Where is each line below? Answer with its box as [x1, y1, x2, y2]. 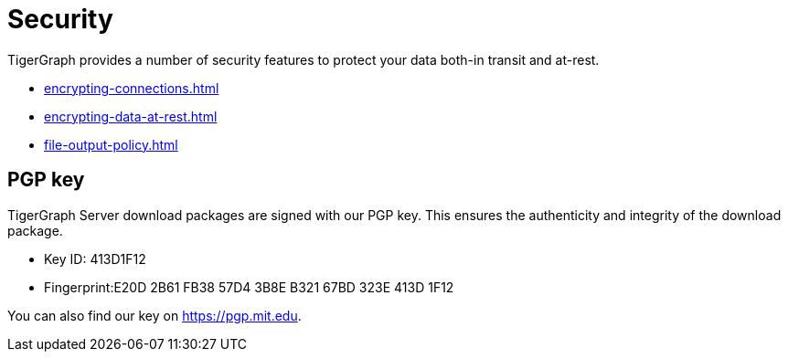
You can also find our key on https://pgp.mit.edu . [7, 307, 302, 323]
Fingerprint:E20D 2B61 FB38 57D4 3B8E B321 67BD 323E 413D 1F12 [44, 279, 454, 295]
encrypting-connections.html [44, 79, 219, 96]
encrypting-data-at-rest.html [44, 108, 218, 124]
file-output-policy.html [44, 136, 178, 153]
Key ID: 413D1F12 [44, 250, 146, 267]
